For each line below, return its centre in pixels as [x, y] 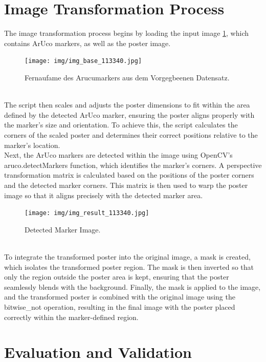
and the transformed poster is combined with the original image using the [120, 297]
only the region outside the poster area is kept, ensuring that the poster [117, 277]
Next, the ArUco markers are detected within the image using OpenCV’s [118, 155]
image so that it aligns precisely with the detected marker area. [104, 195]
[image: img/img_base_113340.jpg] [83, 61]
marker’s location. [32, 145]
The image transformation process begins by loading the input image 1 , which [126, 33]
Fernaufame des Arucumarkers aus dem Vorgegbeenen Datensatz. [127, 77]
